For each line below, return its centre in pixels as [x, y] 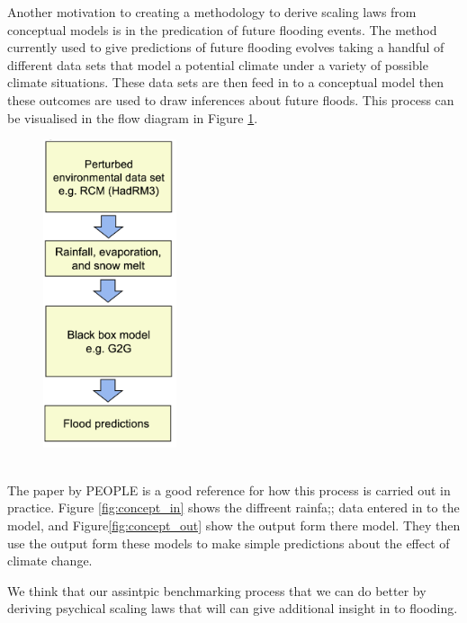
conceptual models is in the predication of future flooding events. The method [222, 29]
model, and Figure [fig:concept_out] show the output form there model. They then [234, 525]
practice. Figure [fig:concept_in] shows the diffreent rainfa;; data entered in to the [233, 507]
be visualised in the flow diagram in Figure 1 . [133, 117]
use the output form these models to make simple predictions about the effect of [229, 543]
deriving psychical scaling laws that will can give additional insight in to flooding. [233, 608]
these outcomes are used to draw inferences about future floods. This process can [231, 99]
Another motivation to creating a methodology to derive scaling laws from [212, 12]
